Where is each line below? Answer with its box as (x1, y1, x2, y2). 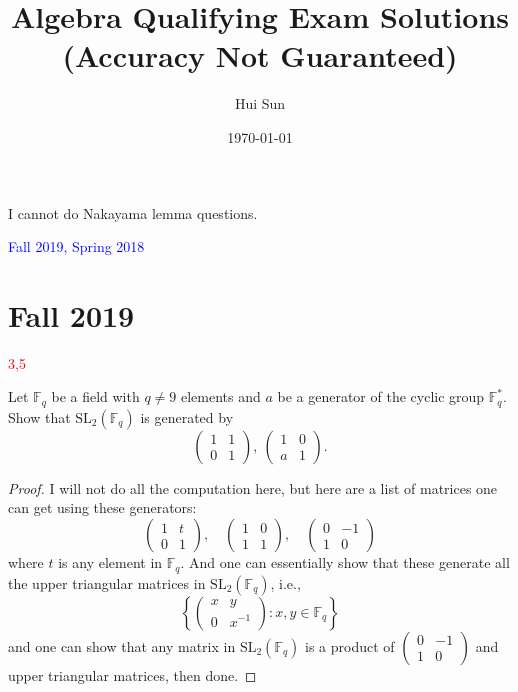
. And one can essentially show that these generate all (180, 552, 510, 573)
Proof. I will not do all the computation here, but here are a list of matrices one (8, 477, 498, 498)
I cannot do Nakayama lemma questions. (8, 202, 258, 223)
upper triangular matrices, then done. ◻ (8, 664, 257, 685)
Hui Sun (234, 93, 286, 114)
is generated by (140, 406, 234, 427)
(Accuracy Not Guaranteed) (62, 35, 458, 76)
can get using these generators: (8, 497, 197, 518)
